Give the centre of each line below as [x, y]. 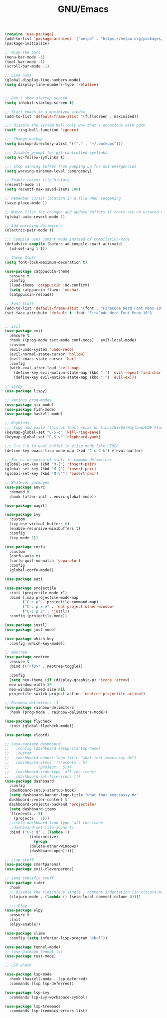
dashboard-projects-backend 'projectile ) [53, 804]
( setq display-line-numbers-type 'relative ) [52, 85]
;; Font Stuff [19, 303]
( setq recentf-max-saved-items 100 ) [43, 189]
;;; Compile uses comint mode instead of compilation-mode [67, 239]
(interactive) [44, 837]
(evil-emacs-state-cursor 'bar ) [43, 359]
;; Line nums [18, 75]
